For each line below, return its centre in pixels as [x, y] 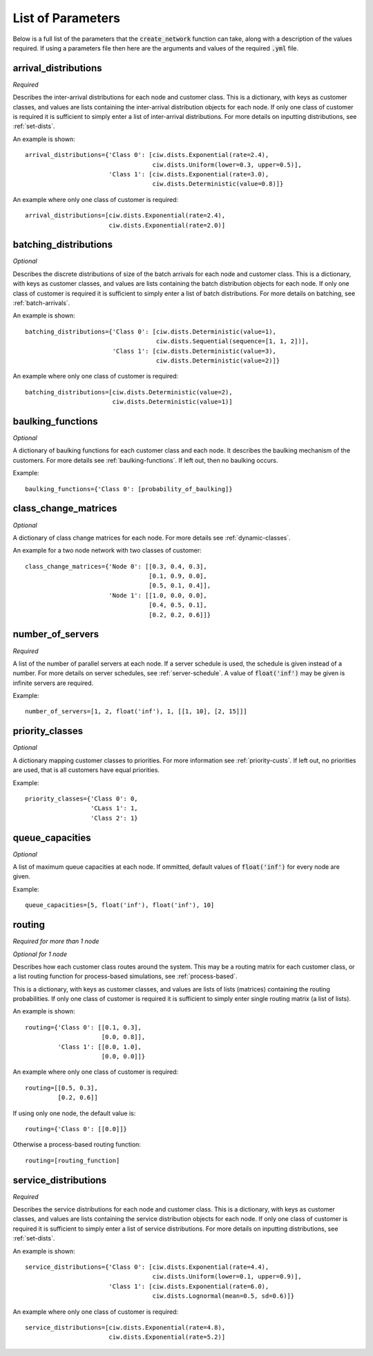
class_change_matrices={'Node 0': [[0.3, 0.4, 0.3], [116, 566]
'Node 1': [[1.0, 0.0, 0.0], [157, 595]
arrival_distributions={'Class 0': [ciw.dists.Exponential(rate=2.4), [147, 155]
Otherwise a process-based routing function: [77, 1144]
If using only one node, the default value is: [74, 1113]
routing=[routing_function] [73, 1160]
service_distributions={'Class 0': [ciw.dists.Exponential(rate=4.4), [147, 1267]
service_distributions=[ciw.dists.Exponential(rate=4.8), [125, 1327]
